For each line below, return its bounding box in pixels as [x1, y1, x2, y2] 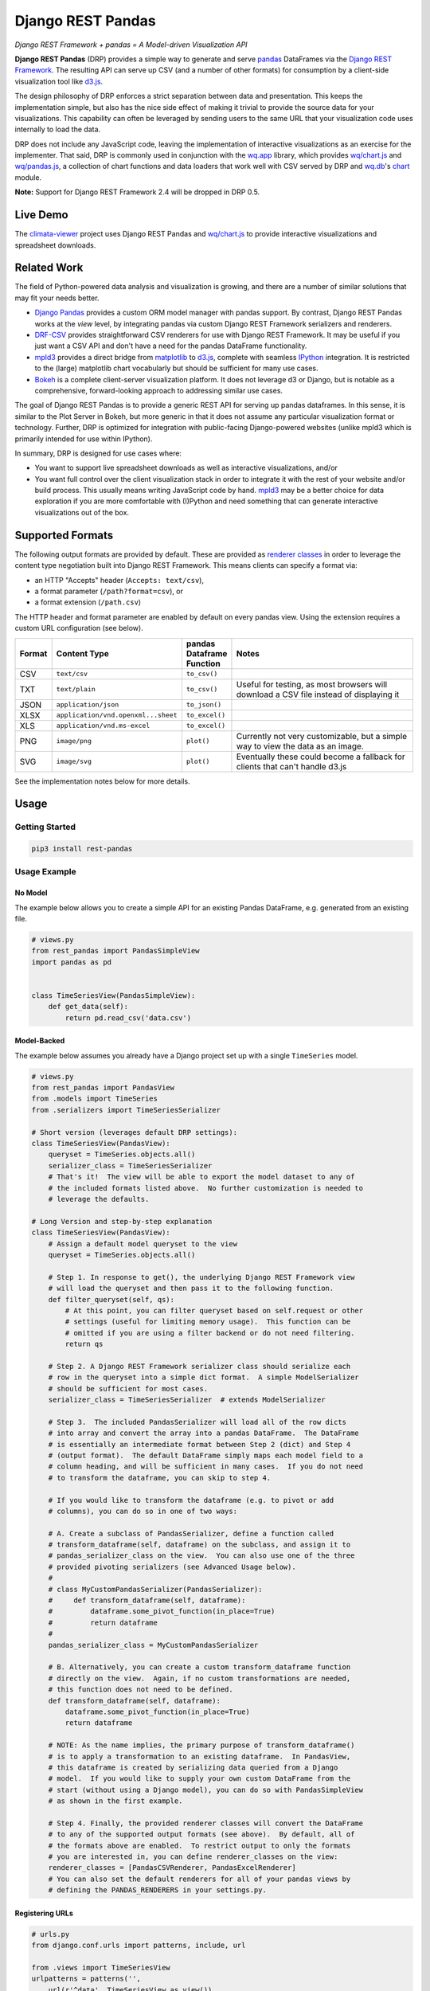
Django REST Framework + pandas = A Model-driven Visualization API [14, 40, 248, 49]
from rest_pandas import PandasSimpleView [31, 946, 200, 956]
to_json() [186, 701, 222, 709]
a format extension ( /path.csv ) [34, 597, 142, 607]
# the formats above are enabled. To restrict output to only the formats [48, 1840, 351, 1850]
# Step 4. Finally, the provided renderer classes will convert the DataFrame [48, 1818, 364, 1828]
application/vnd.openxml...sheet [56, 711, 178, 719]
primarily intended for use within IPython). [14, 434, 153, 444]
